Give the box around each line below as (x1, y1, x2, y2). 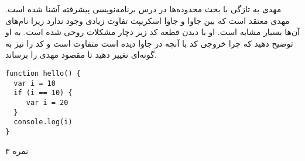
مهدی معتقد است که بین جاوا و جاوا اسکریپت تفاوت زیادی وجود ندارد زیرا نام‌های (5, 14, 290, 26)
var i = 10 (13, 79, 56, 87)
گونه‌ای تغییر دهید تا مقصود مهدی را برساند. (5, 48, 157, 61)
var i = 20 (26, 98, 68, 107)
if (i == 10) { (13, 89, 73, 97)
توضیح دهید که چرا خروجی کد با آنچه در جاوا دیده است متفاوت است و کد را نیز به (5, 37, 293, 49)
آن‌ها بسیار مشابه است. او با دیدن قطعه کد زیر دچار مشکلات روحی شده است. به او (5, 26, 300, 38)
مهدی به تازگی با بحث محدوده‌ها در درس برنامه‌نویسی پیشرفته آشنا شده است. (5, 3, 282, 15)
